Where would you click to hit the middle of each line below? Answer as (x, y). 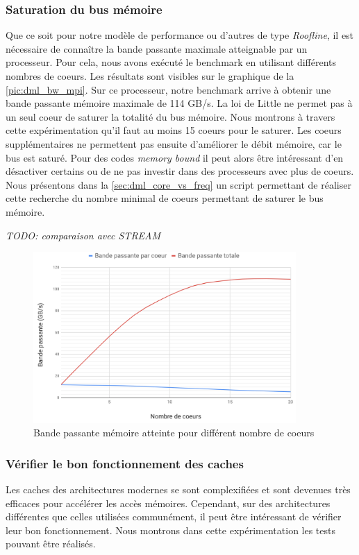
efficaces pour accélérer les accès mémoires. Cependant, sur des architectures (168, 503)
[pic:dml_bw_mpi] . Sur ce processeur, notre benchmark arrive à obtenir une (168, 89)
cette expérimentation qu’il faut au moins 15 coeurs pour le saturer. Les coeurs (174, 130)
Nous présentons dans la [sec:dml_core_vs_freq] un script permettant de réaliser (178, 184)
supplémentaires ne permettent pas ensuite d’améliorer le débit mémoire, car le (174, 143)
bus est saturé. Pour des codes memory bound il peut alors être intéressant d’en (175, 157)
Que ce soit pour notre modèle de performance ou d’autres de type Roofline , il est (180, 35)
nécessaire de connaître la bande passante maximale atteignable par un (157, 48)
